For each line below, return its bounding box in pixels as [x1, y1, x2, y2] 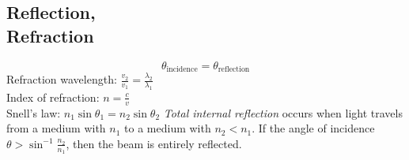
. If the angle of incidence [252, 120, 375, 136]
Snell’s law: [6, 104, 61, 121]
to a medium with [124, 120, 211, 136]
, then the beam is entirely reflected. [66, 135, 242, 151]
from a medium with [6, 120, 106, 136]
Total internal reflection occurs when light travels [163, 104, 403, 121]
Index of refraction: [6, 88, 100, 105]
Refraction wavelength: [6, 71, 117, 87]
